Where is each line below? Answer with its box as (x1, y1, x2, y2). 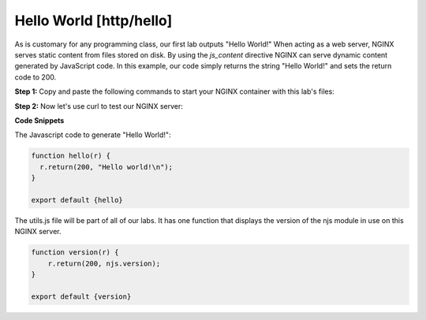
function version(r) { (31, 248, 119, 257)
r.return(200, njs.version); (47, 259, 161, 268)
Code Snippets (14, 115, 65, 125)
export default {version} (31, 292, 132, 301)
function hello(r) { (31, 151, 110, 161)
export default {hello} (31, 195, 124, 204)
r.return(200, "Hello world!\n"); (39, 162, 174, 171)
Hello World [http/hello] (14, 12, 173, 29)
